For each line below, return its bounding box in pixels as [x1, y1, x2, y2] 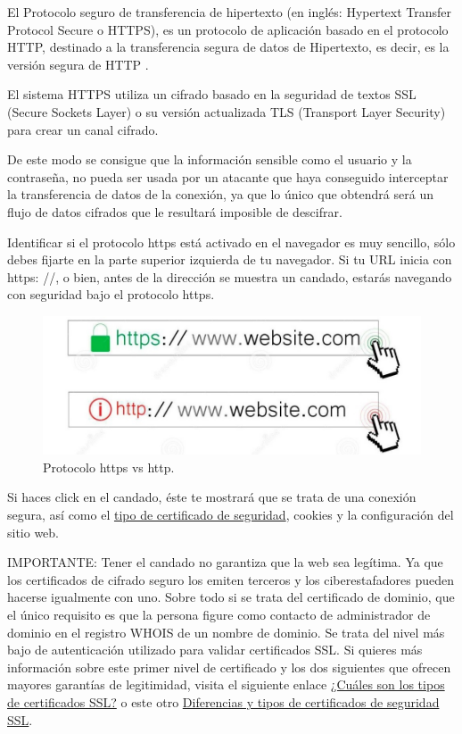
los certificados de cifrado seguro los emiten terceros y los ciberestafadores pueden [7, 570, 454, 588]
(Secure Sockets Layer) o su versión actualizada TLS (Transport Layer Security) [7, 102, 446, 121]
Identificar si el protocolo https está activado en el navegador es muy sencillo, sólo [7, 232, 456, 251]
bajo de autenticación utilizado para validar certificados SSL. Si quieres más [7, 640, 423, 659]
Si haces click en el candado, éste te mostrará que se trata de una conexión [7, 488, 417, 506]
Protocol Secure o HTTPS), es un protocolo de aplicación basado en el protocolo [7, 20, 449, 38]
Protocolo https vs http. [43, 457, 175, 476]
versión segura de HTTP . [7, 54, 149, 73]
